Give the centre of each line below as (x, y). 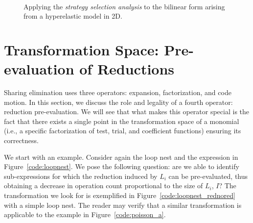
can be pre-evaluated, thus (208, 176)
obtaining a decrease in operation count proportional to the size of (103, 186)
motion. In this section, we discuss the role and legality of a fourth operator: (118, 102)
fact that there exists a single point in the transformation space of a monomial (122, 121)
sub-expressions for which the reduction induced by (81, 176)
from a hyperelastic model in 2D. (73, 16)
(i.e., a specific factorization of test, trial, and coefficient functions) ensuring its (123, 131)
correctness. (21, 140)
